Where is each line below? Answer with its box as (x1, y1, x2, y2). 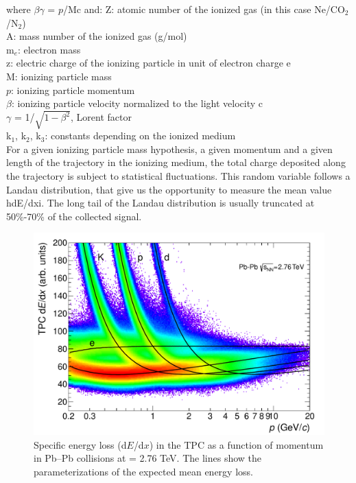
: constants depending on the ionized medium (45, 128, 236, 143)
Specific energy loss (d (34, 437, 127, 451)
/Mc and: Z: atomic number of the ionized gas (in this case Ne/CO (62, 2, 345, 16)
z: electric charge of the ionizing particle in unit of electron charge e (6, 56, 291, 70)
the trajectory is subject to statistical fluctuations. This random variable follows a (6, 169, 351, 183)
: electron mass (18, 42, 81, 56)
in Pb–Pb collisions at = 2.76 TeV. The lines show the (34, 451, 262, 465)
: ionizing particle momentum (11, 82, 135, 97)
